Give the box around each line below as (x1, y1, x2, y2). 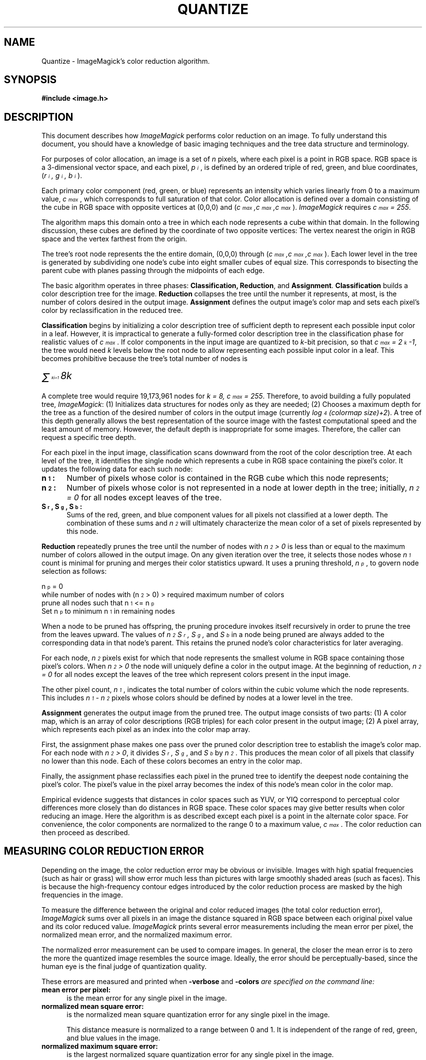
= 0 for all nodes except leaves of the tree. (66, 492, 222, 502)
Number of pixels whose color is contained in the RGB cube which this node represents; (66, 473, 389, 483)
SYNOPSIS (4, 73, 57, 86)
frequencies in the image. (41, 890, 123, 899)
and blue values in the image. (67, 1033, 160, 1042)
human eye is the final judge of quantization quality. (41, 962, 207, 970)
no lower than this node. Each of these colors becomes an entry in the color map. (41, 756, 302, 765)
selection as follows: (41, 567, 107, 575)
